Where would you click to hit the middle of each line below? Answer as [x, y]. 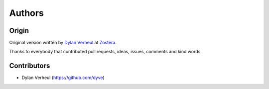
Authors [27, 13]
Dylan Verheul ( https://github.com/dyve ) [63, 78]
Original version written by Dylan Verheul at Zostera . [63, 43]
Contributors [30, 66]
